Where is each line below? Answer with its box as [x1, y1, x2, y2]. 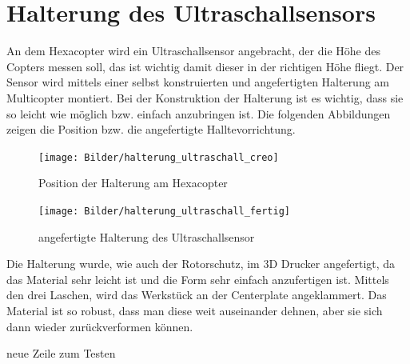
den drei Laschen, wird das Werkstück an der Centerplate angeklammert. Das [6, 286, 387, 303]
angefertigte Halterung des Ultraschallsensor [38, 228, 255, 245]
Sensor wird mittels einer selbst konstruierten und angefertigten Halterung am [6, 74, 390, 90]
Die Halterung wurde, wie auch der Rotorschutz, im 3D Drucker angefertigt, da [6, 255, 396, 272]
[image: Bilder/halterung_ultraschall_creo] [38, 151, 279, 163]
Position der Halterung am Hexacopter [38, 174, 228, 191]
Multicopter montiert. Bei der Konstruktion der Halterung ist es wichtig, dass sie [6, 89, 404, 106]
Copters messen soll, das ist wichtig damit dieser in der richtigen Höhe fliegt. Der [6, 58, 404, 74]
